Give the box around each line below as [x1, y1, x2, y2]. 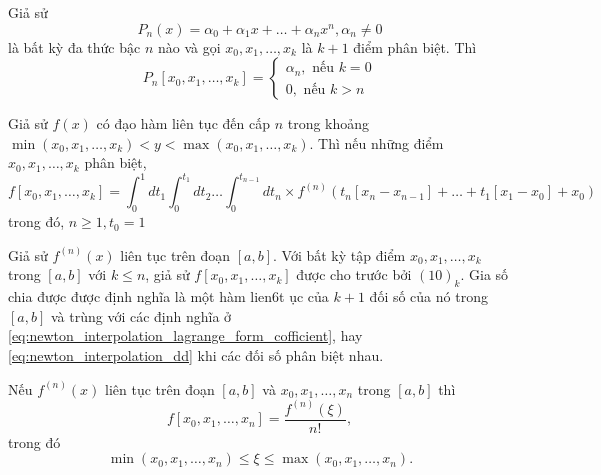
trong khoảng [287, 113, 370, 134]
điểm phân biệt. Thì [353, 36, 477, 57]
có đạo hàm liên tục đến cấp [96, 113, 270, 134]
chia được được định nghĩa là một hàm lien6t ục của [8, 286, 329, 307]
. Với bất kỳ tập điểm [273, 244, 406, 265]
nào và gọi [157, 36, 221, 57]
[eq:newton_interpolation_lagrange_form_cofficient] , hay [8, 325, 363, 346]
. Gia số [460, 264, 509, 285]
